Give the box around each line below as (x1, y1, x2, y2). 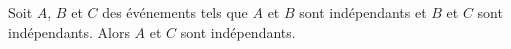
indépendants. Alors (8, 21, 130, 42)
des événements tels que (102, 2, 248, 22)
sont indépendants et (299, 2, 427, 22)
